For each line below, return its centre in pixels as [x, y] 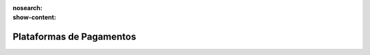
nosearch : [27, 8]
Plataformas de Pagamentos [74, 37]
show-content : [34, 18]
